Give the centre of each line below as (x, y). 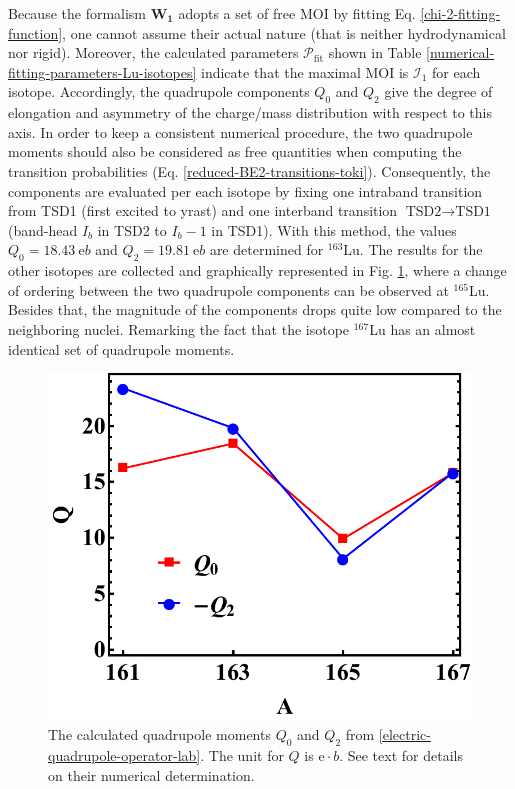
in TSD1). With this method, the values (334, 229)
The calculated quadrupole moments (159, 734)
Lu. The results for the (413, 249)
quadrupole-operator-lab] (124, 755)
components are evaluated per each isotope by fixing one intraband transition (245, 190)
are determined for (266, 249)
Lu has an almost (422, 328)
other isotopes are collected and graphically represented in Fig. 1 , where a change (257, 270)
